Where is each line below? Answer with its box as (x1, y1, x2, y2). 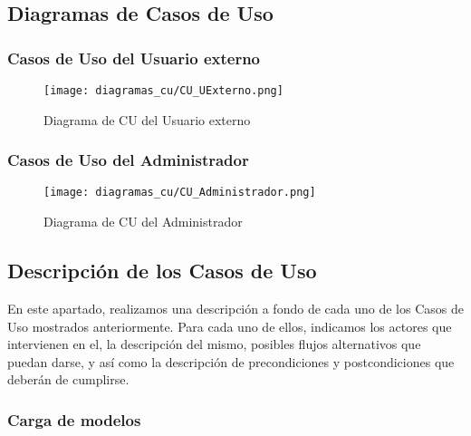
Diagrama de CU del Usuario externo (43, 110, 251, 129)
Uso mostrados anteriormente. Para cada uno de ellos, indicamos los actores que (7, 316, 452, 335)
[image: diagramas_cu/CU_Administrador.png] (43, 186, 316, 199)
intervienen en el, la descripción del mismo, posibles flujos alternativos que (7, 334, 421, 354)
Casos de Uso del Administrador (7, 149, 249, 171)
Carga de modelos (7, 408, 141, 431)
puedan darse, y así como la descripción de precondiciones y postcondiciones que (7, 352, 455, 371)
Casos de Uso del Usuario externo (7, 46, 260, 69)
